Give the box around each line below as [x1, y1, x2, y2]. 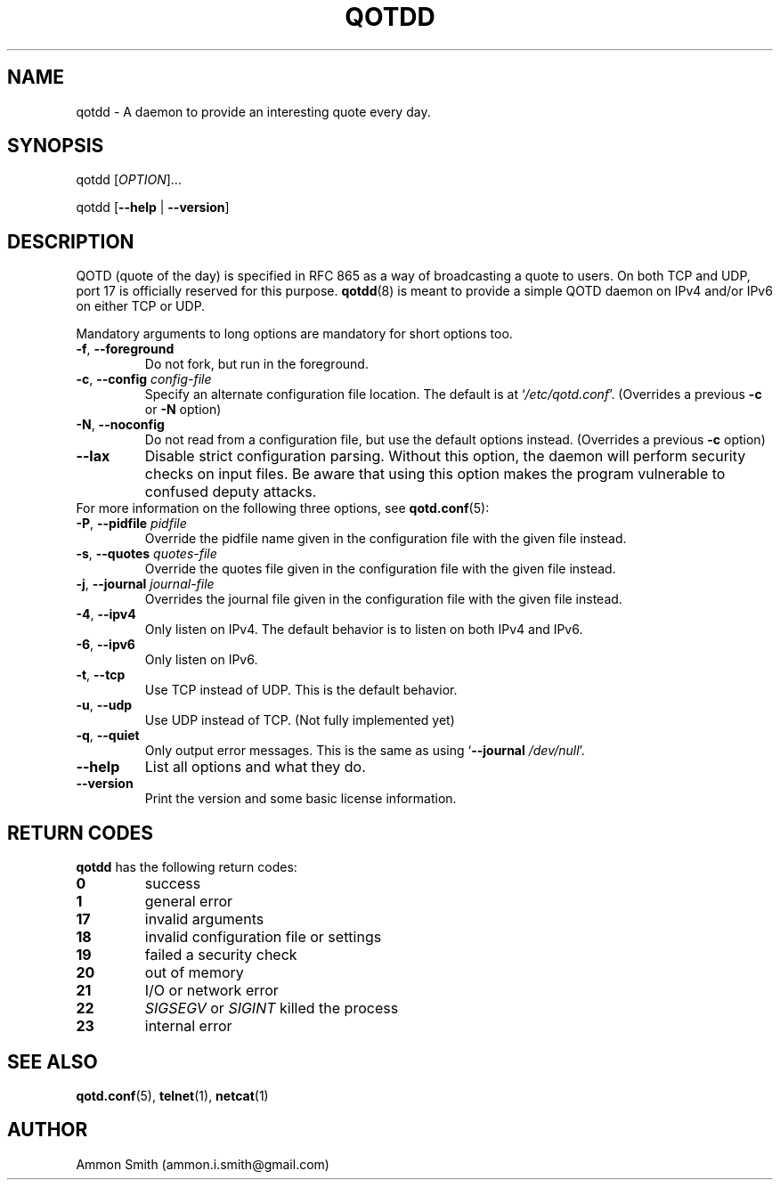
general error [144, 892, 233, 911]
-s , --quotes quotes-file [76, 546, 217, 562]
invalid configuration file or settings [144, 928, 382, 947]
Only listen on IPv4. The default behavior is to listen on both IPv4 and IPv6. [144, 622, 583, 638]
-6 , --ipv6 [76, 637, 135, 653]
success [144, 874, 201, 893]
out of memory [144, 963, 244, 982]
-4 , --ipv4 [76, 606, 136, 622]
